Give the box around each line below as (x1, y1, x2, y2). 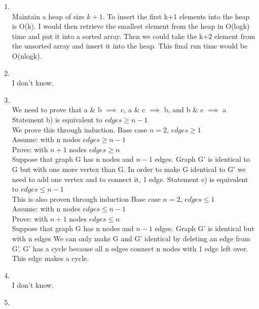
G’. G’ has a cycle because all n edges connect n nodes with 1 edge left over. (12, 243, 248, 253)
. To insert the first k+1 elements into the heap (102, 11, 250, 21)
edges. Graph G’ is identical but (155, 223, 254, 234)
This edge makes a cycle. (12, 253, 89, 263)
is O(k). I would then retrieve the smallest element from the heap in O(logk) (12, 21, 250, 31)
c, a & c (121, 104, 145, 115)
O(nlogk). (12, 50, 42, 61)
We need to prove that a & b (12, 104, 102, 115)
